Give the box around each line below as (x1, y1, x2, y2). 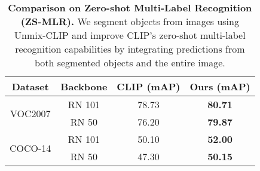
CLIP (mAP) (117, 80, 181, 93)
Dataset (11, 80, 49, 93)
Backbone (60, 80, 108, 93)
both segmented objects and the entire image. (34, 56, 225, 69)
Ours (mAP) (189, 80, 250, 93)
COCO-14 (10, 141, 51, 155)
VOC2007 (10, 106, 51, 120)
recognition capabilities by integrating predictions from (15, 42, 245, 56)
